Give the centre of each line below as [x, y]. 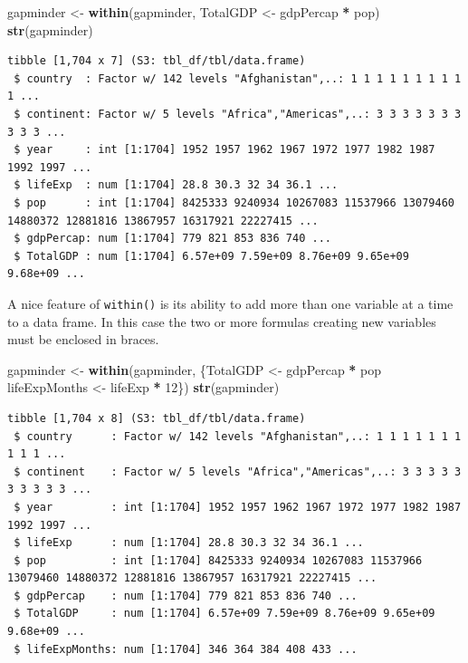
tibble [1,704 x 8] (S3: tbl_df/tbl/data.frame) [157, 418]
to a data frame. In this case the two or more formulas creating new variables [222, 321]
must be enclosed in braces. [83, 339]
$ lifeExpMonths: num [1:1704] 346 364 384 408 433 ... [186, 649]
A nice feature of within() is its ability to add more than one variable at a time [230, 303]
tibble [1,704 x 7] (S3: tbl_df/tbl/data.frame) [157, 61]
